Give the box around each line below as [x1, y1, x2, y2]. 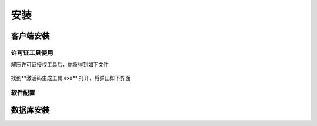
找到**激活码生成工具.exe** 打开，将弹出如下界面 [11, 74, 131, 81]
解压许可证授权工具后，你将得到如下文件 [11, 61, 109, 68]
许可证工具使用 [11, 48, 53, 57]
